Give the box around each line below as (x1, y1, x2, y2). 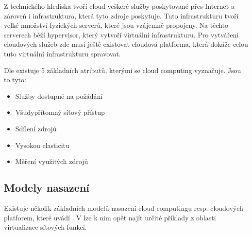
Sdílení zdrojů (15, 123, 57, 133)
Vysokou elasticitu (15, 140, 69, 150)
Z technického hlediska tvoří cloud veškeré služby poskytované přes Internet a (4, 1, 235, 11)
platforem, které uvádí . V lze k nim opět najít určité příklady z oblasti (4, 212, 216, 222)
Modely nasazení (4, 180, 90, 195)
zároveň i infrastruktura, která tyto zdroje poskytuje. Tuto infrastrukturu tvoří (4, 10, 239, 20)
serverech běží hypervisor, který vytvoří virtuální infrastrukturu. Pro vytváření (4, 29, 239, 39)
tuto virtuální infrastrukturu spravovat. (4, 48, 121, 58)
